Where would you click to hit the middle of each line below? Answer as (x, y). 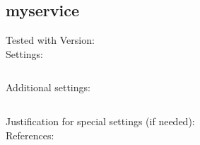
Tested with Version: (50, 40)
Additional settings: (48, 87)
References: (30, 135)
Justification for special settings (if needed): (100, 121)
